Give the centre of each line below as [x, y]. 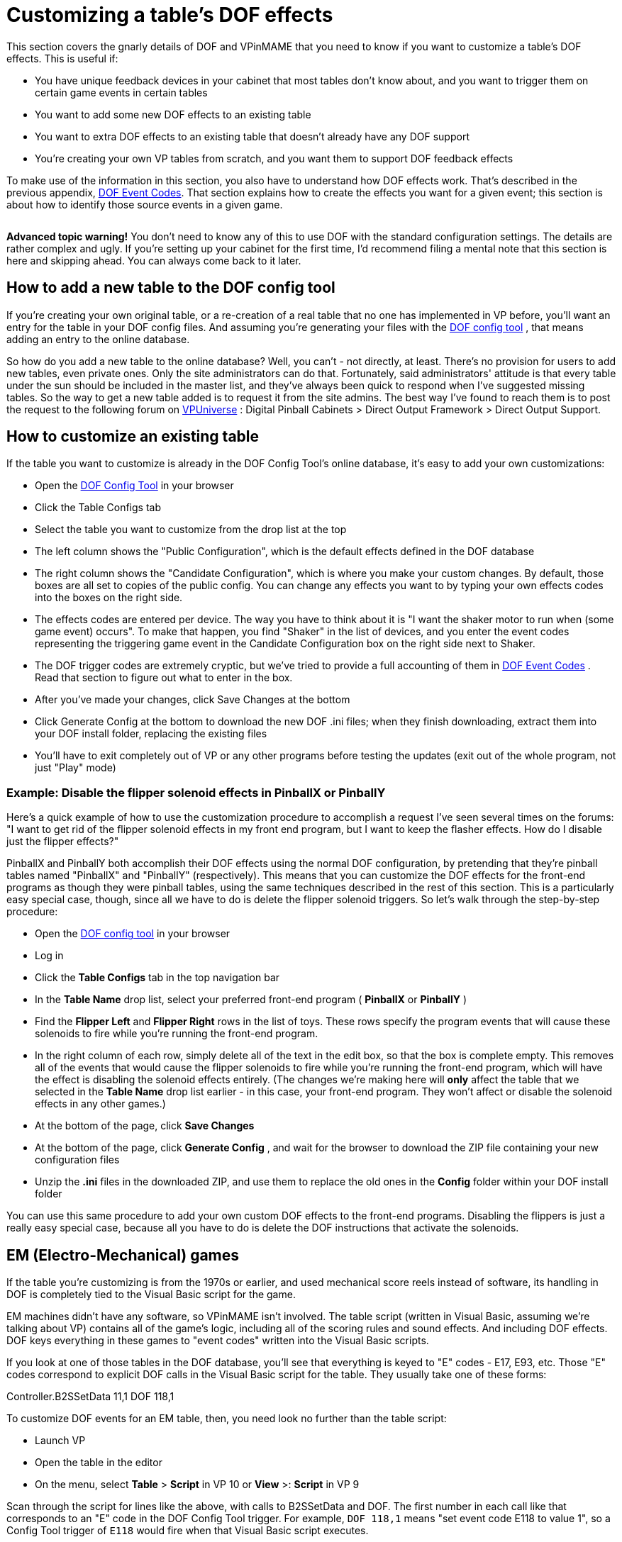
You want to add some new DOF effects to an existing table [173, 114]
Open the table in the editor [99, 1463]
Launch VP [60, 1441]
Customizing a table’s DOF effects [170, 15]
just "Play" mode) [76, 768]
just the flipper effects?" [63, 842]
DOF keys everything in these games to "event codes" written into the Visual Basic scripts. [218, 1341]
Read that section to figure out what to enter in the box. [164, 678]
